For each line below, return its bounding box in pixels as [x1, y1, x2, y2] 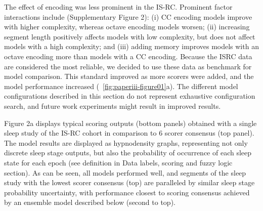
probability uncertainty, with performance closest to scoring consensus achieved [4, 187, 250, 197]
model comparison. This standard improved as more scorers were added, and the [4, 71, 254, 81]
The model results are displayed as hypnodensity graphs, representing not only [4, 137, 248, 148]
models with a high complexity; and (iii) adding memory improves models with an [4, 41, 259, 52]
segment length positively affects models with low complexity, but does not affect [4, 31, 255, 41]
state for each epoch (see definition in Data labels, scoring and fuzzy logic [4, 157, 233, 167]
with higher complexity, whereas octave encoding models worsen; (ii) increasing [4, 21, 250, 32]
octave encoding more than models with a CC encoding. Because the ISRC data [4, 51, 252, 61]
